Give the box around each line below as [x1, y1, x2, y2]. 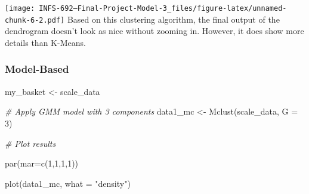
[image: [5, 4, 35, 13]
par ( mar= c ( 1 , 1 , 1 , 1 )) [5, 157, 79, 170]
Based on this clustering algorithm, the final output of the [67, 13, 280, 25]
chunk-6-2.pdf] [5, 16, 65, 24]
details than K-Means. [5, 36, 86, 48]
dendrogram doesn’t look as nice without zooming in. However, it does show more [5, 24, 304, 37]
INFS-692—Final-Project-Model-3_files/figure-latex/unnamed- [39, 4, 287, 13]
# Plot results [5, 137, 56, 149]
